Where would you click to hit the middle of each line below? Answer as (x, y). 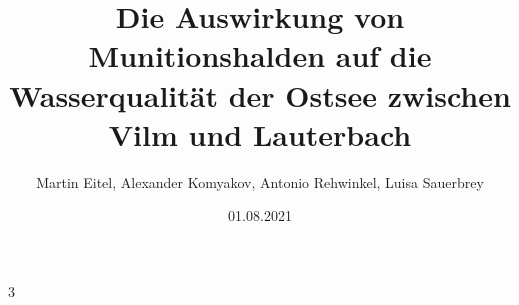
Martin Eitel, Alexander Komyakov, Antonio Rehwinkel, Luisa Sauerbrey (260, 181)
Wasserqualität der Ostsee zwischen (260, 94)
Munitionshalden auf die (260, 55)
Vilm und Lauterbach (260, 133)
